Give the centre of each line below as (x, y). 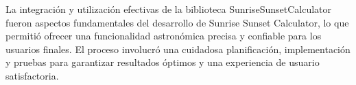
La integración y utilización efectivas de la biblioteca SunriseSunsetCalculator (169, 9)
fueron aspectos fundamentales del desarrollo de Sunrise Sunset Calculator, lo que (177, 22)
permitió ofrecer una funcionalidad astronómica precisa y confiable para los (164, 36)
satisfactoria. (32, 75)
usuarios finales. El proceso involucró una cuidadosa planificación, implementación (178, 49)
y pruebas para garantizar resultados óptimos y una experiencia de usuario (163, 62)
